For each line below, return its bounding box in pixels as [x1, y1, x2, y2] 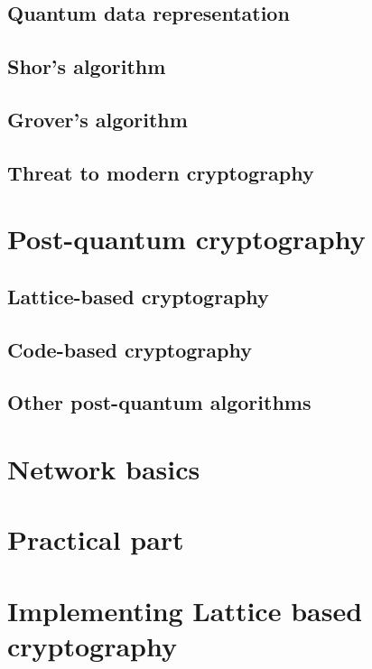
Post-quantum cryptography [7, 220, 366, 257]
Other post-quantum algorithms [7, 388, 312, 416]
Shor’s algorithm [7, 52, 166, 80]
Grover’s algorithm [7, 105, 188, 133]
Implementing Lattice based [7, 591, 363, 628]
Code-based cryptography [7, 335, 252, 363]
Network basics [7, 451, 200, 488]
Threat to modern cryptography [7, 158, 314, 186]
